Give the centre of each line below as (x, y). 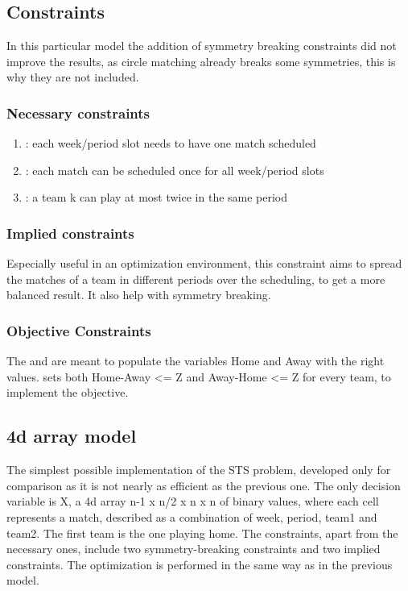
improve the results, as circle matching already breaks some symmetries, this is (201, 61)
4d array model (72, 436)
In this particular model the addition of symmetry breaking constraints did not (202, 46)
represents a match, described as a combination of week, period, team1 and (192, 516)
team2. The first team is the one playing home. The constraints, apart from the (202, 533)
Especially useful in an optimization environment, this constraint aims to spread (204, 263)
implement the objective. (68, 392)
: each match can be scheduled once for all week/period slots (175, 170)
